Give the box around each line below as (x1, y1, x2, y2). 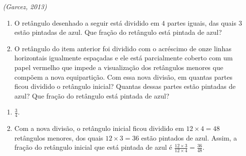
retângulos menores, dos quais (14, 132, 103, 142)
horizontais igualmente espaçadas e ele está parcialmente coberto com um (14, 53, 233, 63)
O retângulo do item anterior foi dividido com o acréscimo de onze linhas (14, 43, 231, 53)
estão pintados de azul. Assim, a (141, 132, 237, 142)
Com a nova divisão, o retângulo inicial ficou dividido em (14, 123, 184, 133)
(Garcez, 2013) (3, 1, 47, 11)
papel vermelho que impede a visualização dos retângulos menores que (14, 62, 223, 72)
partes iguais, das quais (167, 17, 237, 28)
